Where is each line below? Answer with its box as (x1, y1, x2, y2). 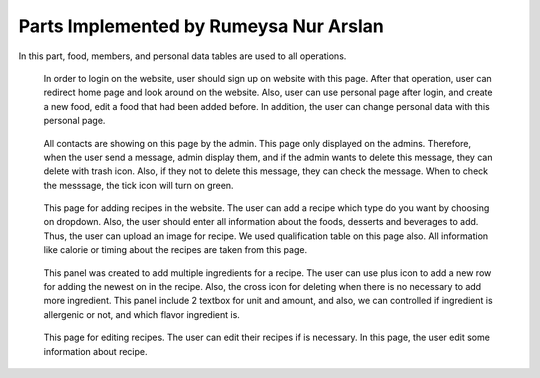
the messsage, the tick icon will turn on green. (43, 179, 234, 191)
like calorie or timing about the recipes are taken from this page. (43, 244, 308, 256)
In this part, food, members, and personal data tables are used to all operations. (18, 50, 347, 62)
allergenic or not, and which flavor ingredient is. (43, 308, 240, 320)
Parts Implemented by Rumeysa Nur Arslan (18, 15, 384, 37)
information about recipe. (43, 345, 148, 357)
